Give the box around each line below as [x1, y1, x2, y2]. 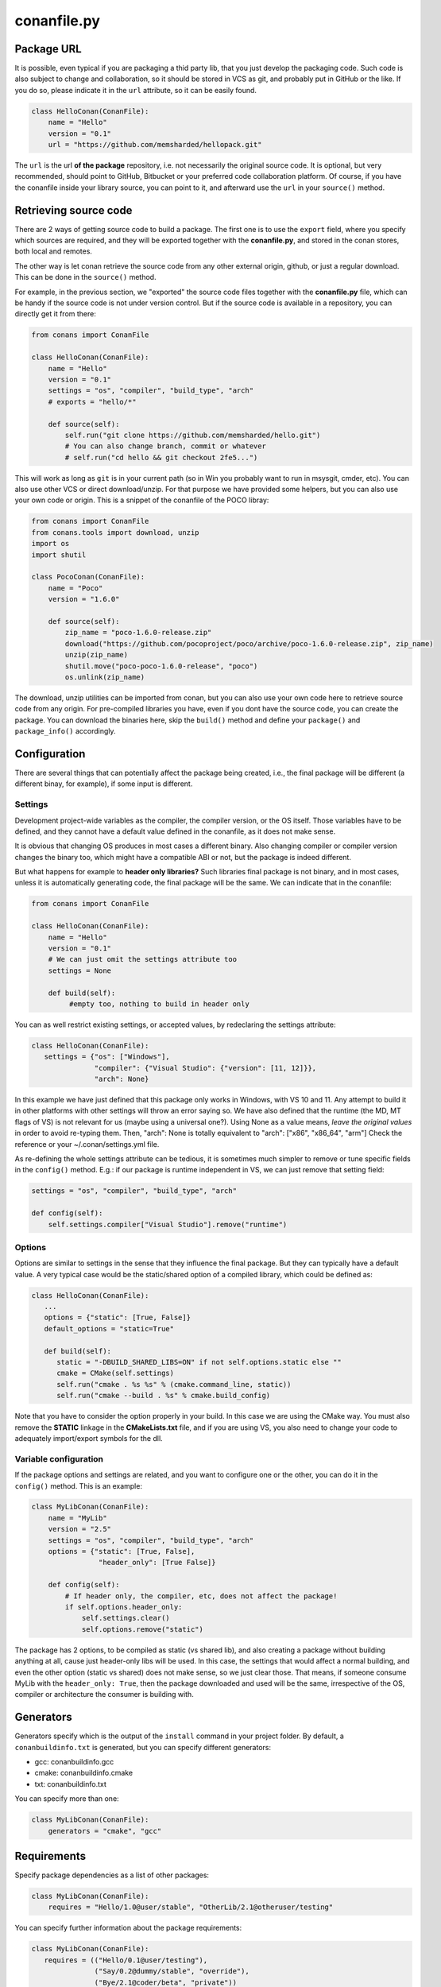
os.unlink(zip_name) [64, 672, 145, 681]
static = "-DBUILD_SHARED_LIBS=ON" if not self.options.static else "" [56, 1358, 342, 1367]
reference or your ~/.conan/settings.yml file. [14, 1139, 160, 1148]
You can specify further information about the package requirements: [14, 1923, 242, 1933]
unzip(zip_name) [64, 650, 129, 660]
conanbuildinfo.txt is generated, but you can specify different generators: [14, 1742, 272, 1752]
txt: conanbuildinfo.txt [34, 1779, 106, 1788]
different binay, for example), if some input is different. [14, 779, 193, 788]
